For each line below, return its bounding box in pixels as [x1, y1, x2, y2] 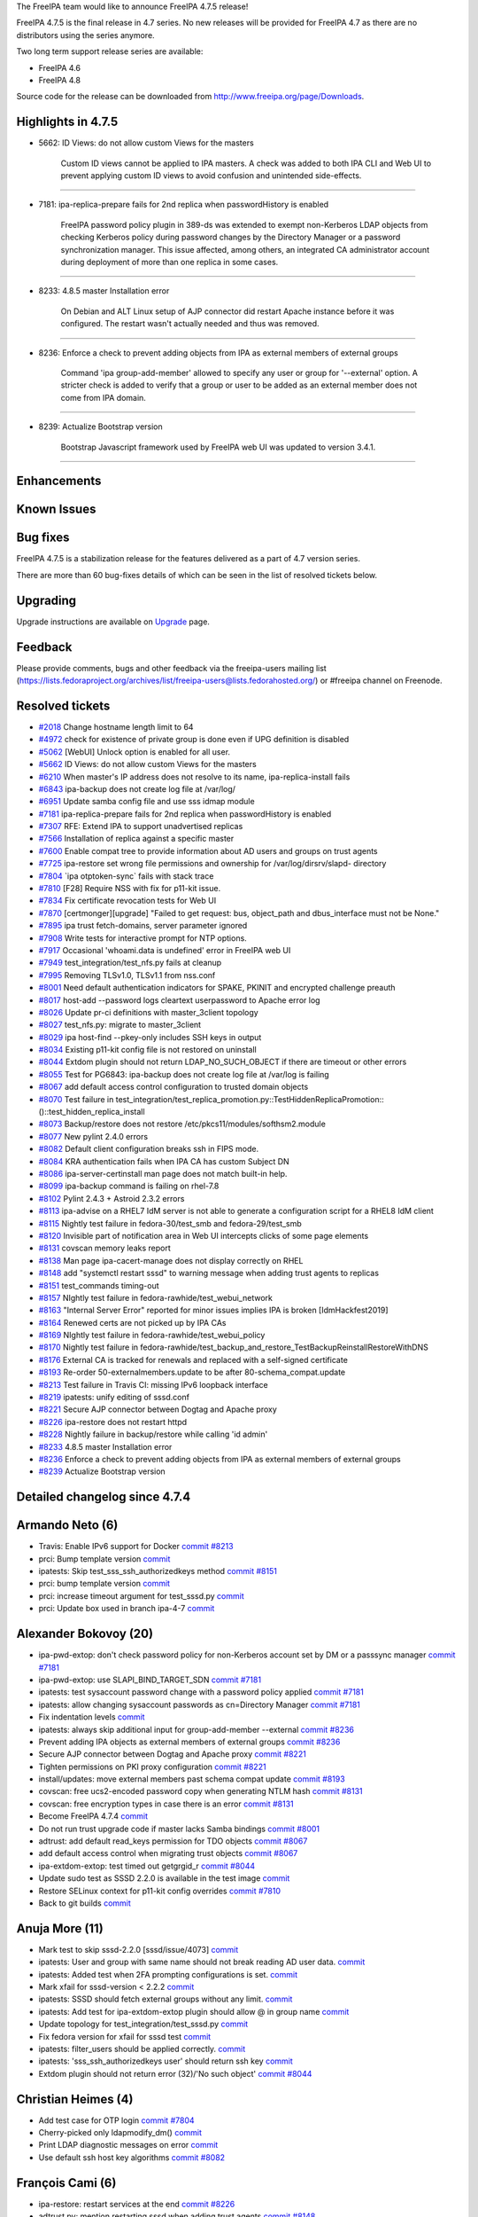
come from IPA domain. [60, 392, 146, 403]
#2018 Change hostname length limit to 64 [38, 721, 194, 732]
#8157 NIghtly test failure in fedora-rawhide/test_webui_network [38, 1292, 274, 1303]
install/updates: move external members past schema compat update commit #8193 [38, 1774, 345, 1784]
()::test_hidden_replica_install [38, 1107, 145, 1117]
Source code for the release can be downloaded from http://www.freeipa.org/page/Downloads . [16, 91, 365, 102]
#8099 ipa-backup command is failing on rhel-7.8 [38, 1180, 220, 1192]
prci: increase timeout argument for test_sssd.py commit [38, 1590, 244, 1601]
